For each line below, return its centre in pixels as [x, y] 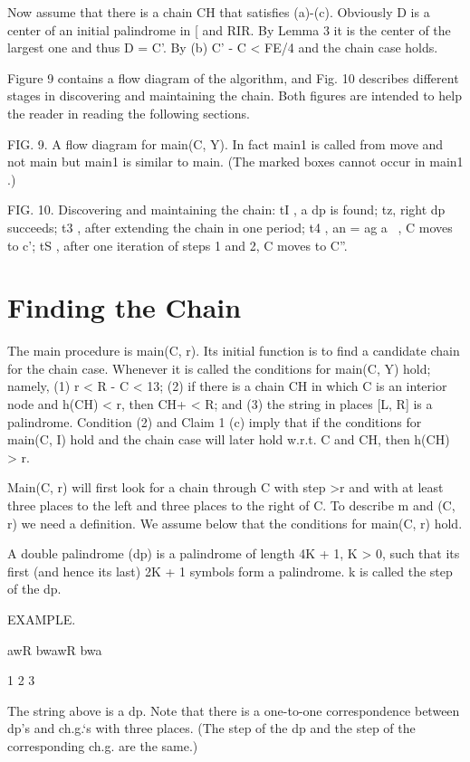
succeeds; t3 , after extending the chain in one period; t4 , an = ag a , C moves [230, 227]
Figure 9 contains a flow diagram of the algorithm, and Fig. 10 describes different [233, 77]
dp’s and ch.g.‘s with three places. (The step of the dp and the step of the [211, 728]
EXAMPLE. [42, 619]
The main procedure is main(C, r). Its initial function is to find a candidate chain [234, 351]
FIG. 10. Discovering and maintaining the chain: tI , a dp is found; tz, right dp [226, 210]
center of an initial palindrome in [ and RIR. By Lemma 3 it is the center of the [229, 29]
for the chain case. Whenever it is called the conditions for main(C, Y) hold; [219, 368]
